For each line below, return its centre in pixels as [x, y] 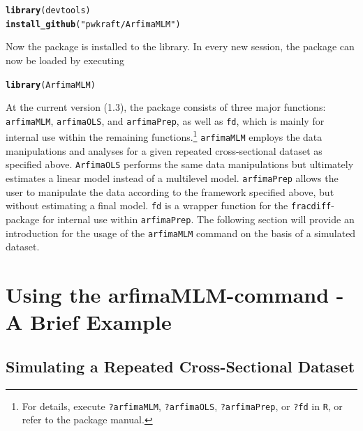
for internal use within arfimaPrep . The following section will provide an [198, 219]
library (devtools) [48, 10]
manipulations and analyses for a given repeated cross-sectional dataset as [164, 150]
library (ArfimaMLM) [51, 85]
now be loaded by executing [65, 60]
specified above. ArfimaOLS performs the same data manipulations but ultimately [180, 164]
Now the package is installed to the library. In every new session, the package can [180, 46]
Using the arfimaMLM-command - [175, 294]
